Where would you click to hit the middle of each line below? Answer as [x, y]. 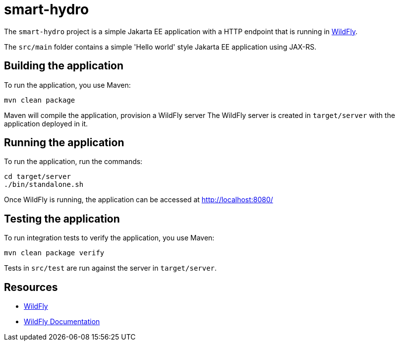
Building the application [64, 66]
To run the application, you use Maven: [67, 85]
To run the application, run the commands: [73, 162]
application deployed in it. [46, 123]
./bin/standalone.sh [44, 185]
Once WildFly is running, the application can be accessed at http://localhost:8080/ [139, 200]
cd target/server [37, 177]
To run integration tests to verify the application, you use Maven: [109, 238]
